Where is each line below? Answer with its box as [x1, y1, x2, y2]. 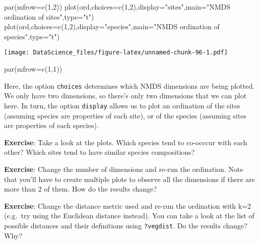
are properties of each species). [4, 120, 99, 131]
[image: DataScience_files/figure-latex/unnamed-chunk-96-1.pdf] [4, 49, 228, 56]
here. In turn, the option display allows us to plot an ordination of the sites [4, 100, 240, 110]
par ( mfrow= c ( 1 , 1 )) [4, 64, 62, 74]
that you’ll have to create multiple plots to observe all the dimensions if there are [4, 173, 255, 184]
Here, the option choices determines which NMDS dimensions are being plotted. [4, 80, 255, 91]
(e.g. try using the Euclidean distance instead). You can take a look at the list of [4, 210, 254, 221]
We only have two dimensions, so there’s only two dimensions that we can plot [4, 90, 247, 101]
